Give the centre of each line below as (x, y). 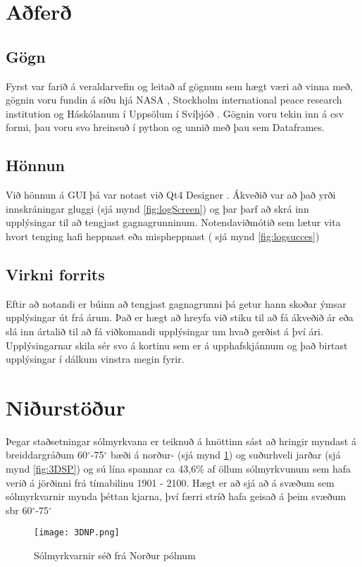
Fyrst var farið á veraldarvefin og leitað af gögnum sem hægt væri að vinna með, (179, 86)
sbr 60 (19, 510)
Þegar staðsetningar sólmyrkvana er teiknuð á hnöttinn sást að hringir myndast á (181, 441)
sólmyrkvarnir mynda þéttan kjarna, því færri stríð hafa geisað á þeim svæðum (176, 496)
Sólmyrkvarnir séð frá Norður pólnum (115, 555)
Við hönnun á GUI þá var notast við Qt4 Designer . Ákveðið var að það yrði (171, 195)
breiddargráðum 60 (47, 455)
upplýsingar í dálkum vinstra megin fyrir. (95, 359)
